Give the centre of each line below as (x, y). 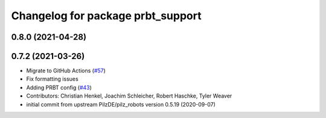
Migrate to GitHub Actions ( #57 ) (66, 71)
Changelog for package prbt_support (106, 16)
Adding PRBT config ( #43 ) (59, 87)
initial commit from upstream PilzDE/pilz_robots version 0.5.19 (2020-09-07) (121, 104)
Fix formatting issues (52, 79)
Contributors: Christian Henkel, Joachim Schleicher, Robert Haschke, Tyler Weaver (129, 96)
